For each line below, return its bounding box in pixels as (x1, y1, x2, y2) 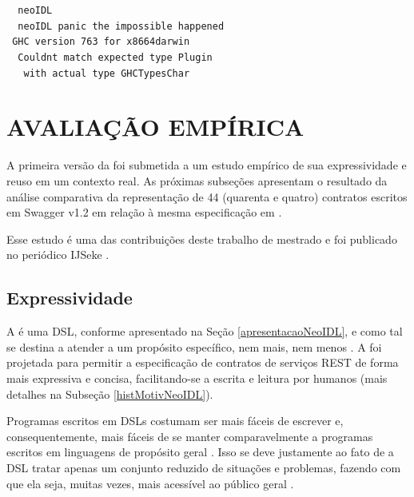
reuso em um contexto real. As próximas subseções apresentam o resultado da (6, 173, 388, 189)
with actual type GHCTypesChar (23, 67, 190, 79)
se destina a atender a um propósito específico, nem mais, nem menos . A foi (6, 338, 382, 355)
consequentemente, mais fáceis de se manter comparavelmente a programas (6, 427, 373, 444)
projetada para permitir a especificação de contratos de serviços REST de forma (6, 354, 399, 371)
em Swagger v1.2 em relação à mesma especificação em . (6, 204, 282, 221)
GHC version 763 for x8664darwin (12, 36, 190, 48)
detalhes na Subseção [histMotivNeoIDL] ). (6, 385, 213, 402)
